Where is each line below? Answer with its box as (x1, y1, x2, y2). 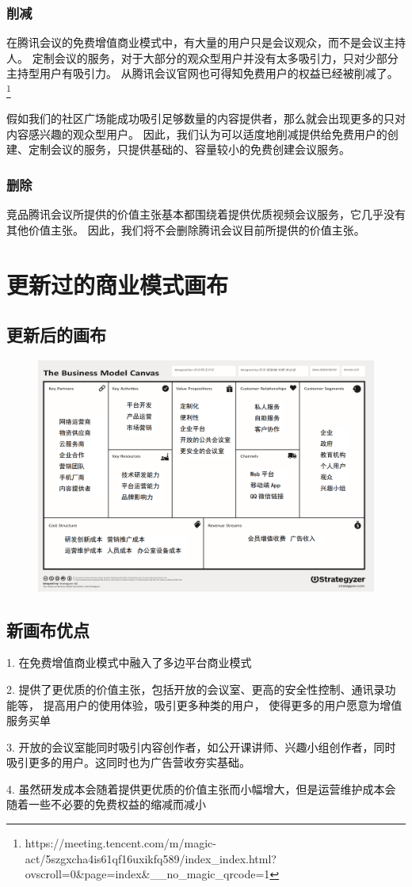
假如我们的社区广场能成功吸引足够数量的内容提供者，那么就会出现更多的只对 (6, 110, 406, 127)
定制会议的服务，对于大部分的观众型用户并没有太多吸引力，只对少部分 (32, 49, 399, 66)
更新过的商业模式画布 (6, 268, 229, 300)
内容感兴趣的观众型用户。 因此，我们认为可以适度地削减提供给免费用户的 (6, 125, 387, 142)
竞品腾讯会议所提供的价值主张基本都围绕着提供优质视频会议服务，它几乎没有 (6, 206, 406, 223)
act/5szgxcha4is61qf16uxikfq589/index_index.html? (25, 850, 277, 866)
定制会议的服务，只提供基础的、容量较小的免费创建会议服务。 (28, 141, 350, 158)
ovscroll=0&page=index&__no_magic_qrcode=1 (25, 866, 270, 882)
